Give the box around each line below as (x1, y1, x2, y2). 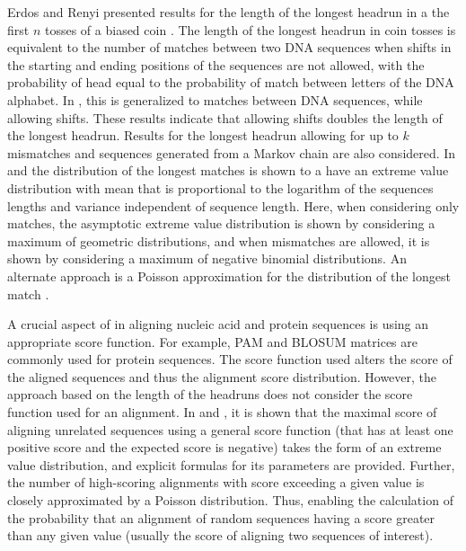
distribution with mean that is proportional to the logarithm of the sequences (7, 178, 434, 197)
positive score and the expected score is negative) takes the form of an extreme (7, 438, 442, 457)
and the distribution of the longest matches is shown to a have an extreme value (7, 161, 449, 180)
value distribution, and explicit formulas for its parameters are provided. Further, (7, 455, 455, 474)
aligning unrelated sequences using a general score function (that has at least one (7, 420, 453, 439)
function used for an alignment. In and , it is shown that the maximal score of (7, 403, 437, 422)
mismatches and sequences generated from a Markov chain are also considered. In (7, 143, 456, 162)
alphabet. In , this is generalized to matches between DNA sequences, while (7, 90, 423, 109)
